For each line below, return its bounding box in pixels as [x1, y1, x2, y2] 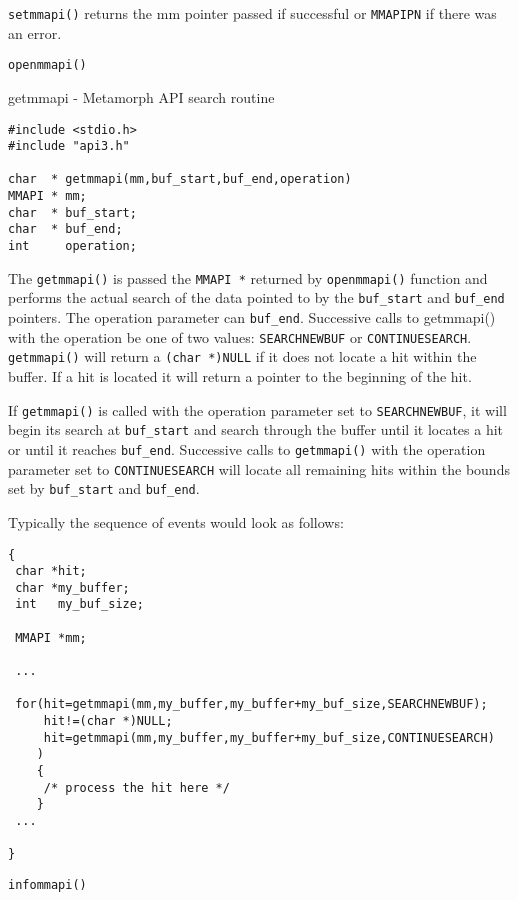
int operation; [8, 239, 137, 254]
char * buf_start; [8, 205, 137, 220]
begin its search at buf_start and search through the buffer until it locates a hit [8, 419, 504, 440]
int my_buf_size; [15, 597, 145, 612]
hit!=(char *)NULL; [43, 714, 173, 729]
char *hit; [15, 564, 87, 579]
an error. [8, 22, 62, 43]
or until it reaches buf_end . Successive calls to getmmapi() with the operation [8, 438, 486, 459]
